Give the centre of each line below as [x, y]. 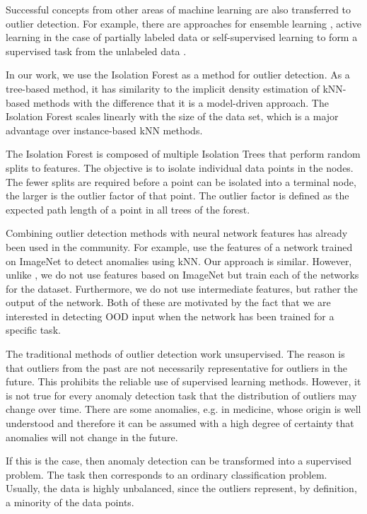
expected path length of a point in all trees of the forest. [128, 209]
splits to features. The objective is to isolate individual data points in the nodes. [180, 167]
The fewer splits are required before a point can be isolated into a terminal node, [181, 181]
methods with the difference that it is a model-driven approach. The [181, 102]
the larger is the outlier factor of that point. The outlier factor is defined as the [177, 195]
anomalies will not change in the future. [92, 437]
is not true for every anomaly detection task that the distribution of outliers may [181, 395]
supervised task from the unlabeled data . [96, 51]
